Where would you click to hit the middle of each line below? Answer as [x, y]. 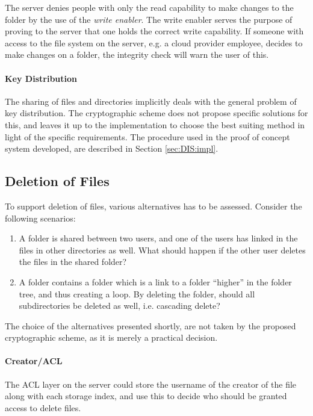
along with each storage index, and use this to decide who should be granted [146, 396]
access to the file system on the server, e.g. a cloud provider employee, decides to [154, 42]
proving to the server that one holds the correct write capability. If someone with [154, 31]
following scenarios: [40, 218]
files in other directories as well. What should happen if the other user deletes [162, 250]
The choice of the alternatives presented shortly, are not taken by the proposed [150, 325]
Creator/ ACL [34, 361]
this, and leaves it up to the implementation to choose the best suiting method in [155, 124]
